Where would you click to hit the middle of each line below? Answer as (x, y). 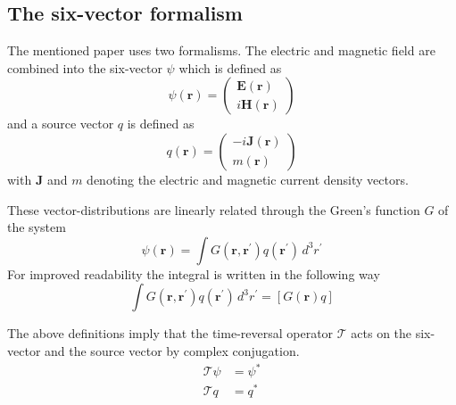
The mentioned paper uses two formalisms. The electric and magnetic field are (221, 50)
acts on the (381, 333)
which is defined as (230, 67)
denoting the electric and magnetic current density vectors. (248, 179)
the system (37, 227)
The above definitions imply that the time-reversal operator (170, 333)
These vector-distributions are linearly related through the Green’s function (214, 209)
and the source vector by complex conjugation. (172, 350)
